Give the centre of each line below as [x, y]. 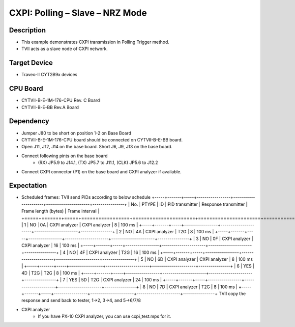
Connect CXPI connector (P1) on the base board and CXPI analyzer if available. [102, 171]
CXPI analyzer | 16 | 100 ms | [50, 245]
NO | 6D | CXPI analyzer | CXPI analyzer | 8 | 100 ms [200, 259]
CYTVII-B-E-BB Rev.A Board [50, 107]
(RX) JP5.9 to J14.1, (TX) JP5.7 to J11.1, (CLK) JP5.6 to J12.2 [98, 163]
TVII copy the [232, 293]
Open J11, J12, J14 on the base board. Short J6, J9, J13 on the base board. [97, 147]
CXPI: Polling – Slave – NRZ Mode [78, 13]
